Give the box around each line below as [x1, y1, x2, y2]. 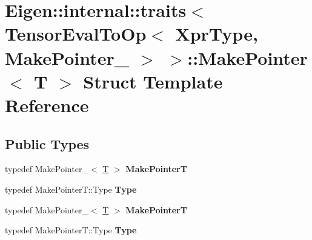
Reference [5, 92, 89, 117]
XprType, [175, 21, 258, 46]
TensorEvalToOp [5, 21, 147, 46]
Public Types [5, 134, 90, 153]
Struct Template [83, 68, 223, 93]
